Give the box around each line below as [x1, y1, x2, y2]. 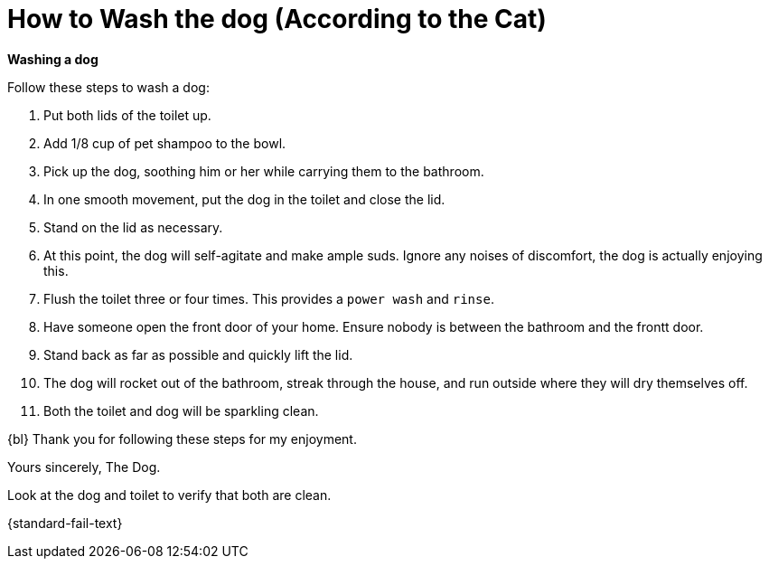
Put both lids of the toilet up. [43, 107, 211, 123]
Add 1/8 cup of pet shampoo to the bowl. [43, 135, 286, 151]
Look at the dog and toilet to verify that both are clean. [7, 486, 332, 503]
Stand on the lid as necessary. [43, 219, 223, 235]
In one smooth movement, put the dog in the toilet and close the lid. [43, 191, 445, 207]
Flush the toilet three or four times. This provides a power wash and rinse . [43, 290, 494, 307]
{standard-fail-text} [7, 514, 123, 531]
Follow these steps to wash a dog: [7, 79, 210, 95]
